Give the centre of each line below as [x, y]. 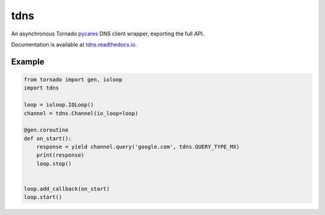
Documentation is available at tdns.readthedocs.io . [74, 44]
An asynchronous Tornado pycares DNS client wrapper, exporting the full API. [108, 34]
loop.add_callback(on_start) [67, 189]
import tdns [42, 88]
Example [28, 62]
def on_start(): [48, 138]
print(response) [60, 155]
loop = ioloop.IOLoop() [59, 105]
